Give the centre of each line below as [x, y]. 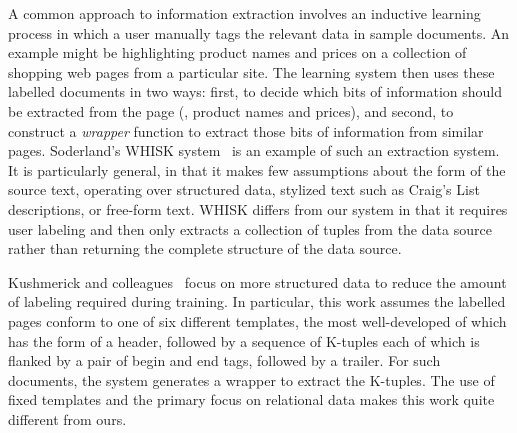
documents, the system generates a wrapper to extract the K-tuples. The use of [251, 379]
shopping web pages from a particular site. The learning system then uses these [251, 71]
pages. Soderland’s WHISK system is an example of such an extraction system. [254, 150]
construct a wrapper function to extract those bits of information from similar [246, 130]
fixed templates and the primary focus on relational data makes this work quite [251, 399]
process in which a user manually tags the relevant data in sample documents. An [259, 32]
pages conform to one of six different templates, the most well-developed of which [257, 320]
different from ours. [67, 418]
